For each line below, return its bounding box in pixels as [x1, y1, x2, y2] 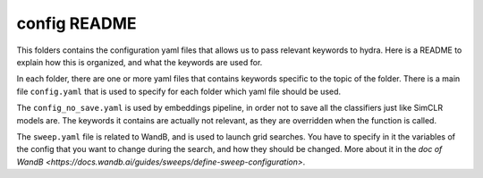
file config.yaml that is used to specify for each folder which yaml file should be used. [16, 86, 342, 97]
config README [16, 13, 137, 33]
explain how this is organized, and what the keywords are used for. [16, 56, 263, 67]
